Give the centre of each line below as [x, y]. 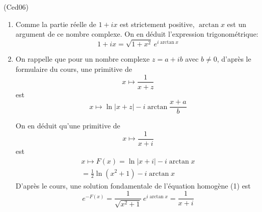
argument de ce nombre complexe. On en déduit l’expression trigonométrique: [137, 34]
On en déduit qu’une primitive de [68, 126]
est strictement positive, [157, 24]
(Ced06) [16, 7]
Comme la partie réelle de [56, 24]
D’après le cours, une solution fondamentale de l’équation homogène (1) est [133, 185]
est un [237, 24]
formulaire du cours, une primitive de [74, 69]
